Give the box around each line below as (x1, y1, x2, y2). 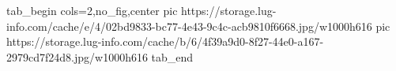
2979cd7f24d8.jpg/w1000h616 (6, 48, 148, 65)
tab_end (151, 48, 194, 65)
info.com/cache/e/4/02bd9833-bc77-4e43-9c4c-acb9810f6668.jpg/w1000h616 (6, 17, 372, 34)
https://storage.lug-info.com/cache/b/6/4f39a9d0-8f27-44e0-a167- (6, 33, 324, 50)
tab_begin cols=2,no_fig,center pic (6, 2, 178, 18)
